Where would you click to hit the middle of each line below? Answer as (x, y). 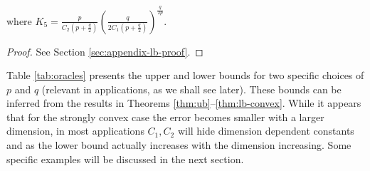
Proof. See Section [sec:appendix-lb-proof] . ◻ (105, 51)
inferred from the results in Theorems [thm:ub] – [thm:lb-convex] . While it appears (184, 103)
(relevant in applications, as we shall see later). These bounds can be (191, 89)
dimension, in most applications (75, 131)
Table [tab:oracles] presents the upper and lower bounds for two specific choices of (185, 75)
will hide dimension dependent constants (266, 131)
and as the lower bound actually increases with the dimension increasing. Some (179, 145)
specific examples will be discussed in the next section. (125, 159)
